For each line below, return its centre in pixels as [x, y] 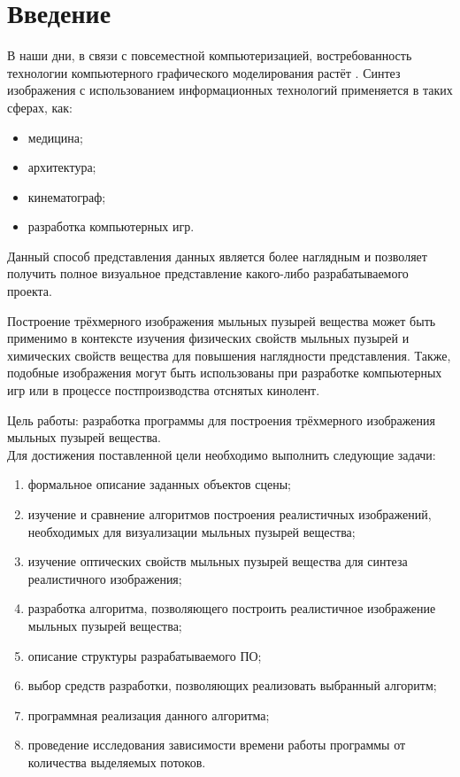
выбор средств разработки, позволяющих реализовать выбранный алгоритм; [232, 685]
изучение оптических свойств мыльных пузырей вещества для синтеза [218, 561]
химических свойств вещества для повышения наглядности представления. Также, [229, 355]
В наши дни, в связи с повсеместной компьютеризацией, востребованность [210, 55]
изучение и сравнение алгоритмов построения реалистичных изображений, [230, 514]
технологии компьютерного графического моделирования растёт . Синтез [204, 72]
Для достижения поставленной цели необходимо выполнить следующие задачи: [222, 454]
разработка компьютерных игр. [111, 226]
